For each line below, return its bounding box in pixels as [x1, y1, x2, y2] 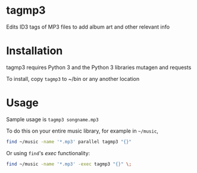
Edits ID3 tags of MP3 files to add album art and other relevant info [6, 23, 170, 30]
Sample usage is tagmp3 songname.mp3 [6, 115, 99, 122]
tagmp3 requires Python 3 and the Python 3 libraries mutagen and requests [6, 64, 192, 71]
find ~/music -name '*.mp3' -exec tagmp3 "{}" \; [6, 161, 132, 167]
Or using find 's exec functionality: [6, 149, 90, 156]
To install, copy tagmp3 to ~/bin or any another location [6, 75, 140, 82]
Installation [6, 44, 63, 58]
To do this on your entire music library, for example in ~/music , [6, 127, 159, 134]
